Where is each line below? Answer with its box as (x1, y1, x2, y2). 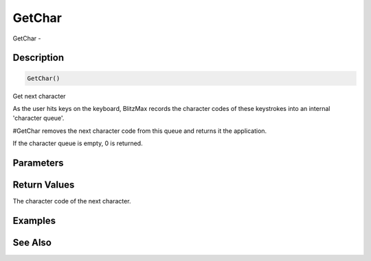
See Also (12, 236, 52, 248)
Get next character (12, 92, 66, 100)
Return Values (12, 179, 75, 190)
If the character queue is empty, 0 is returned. (12, 139, 144, 147)
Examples (12, 214, 56, 226)
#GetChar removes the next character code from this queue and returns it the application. (12, 127, 267, 135)
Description (12, 52, 65, 64)
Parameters (12, 157, 64, 169)
